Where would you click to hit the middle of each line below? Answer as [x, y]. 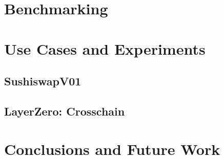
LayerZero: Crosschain [65, 111]
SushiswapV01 [43, 81]
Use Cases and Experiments [105, 48]
